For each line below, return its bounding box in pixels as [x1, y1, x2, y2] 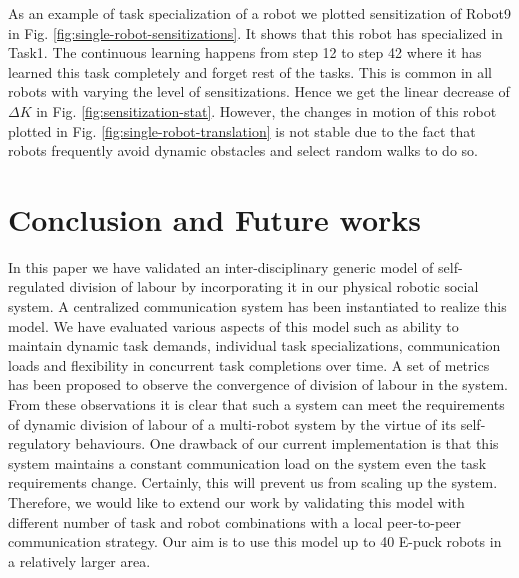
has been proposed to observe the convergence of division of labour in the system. [8, 374, 508, 395]
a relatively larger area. [8, 550, 151, 571]
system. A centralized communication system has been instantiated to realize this [8, 296, 507, 317]
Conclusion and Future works [8, 198, 422, 239]
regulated [8, 276, 65, 297]
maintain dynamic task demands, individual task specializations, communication [8, 335, 501, 356]
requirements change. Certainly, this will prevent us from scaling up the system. [8, 472, 498, 493]
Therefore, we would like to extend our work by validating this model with [8, 492, 465, 512]
